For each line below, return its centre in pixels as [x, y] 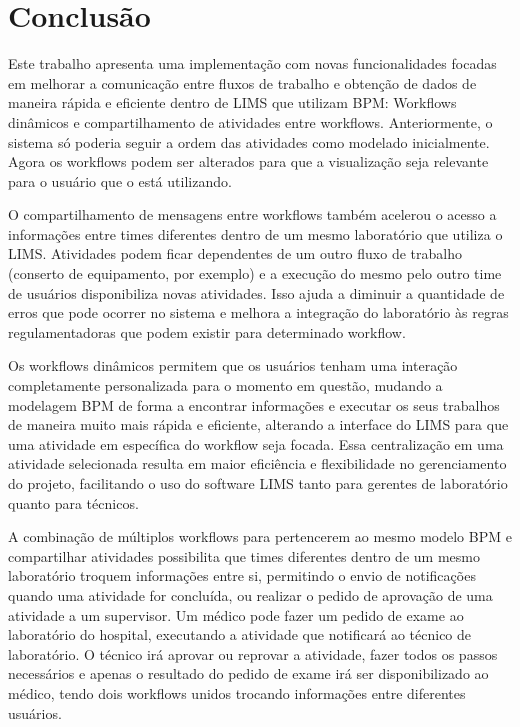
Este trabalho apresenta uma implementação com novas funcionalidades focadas [252, 63]
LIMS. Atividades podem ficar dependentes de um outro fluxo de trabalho [235, 253]
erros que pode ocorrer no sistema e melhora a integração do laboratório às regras [258, 312]
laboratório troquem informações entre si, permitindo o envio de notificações [242, 575]
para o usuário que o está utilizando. [120, 180]
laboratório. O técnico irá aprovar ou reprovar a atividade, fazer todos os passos [253, 653]
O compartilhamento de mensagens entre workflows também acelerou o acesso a [252, 214]
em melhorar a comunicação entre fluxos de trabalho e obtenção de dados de [242, 82]
